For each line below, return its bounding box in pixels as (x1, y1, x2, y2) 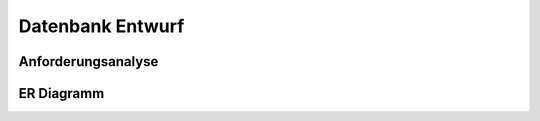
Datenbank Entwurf (18, 15, 185, 37)
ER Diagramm (18, 85, 105, 102)
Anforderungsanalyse (18, 53, 159, 70)
